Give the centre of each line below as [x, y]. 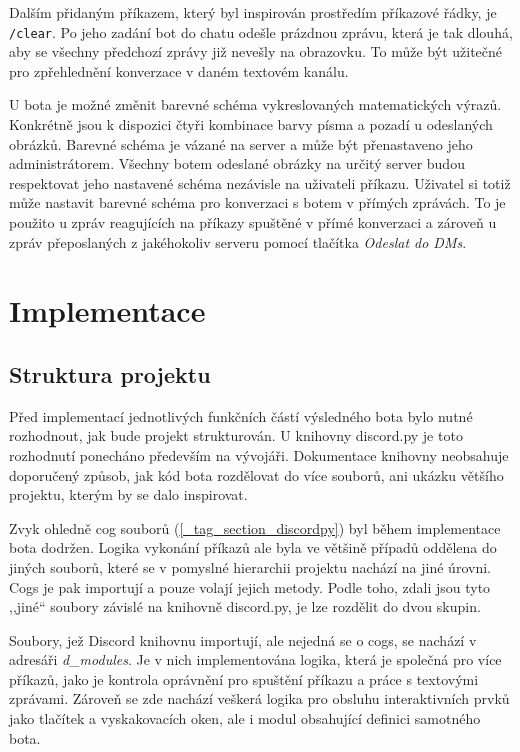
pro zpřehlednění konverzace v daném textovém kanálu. [179, 70]
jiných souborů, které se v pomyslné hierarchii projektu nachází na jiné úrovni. [250, 566]
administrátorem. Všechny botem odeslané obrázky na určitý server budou [237, 163]
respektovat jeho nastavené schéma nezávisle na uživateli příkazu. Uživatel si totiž [260, 182]
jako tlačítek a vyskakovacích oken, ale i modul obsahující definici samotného [245, 718]
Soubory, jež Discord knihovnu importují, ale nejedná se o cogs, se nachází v [243, 639]
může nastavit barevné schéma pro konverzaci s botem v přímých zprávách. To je [257, 202]
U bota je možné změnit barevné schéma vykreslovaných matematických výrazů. [255, 104]
